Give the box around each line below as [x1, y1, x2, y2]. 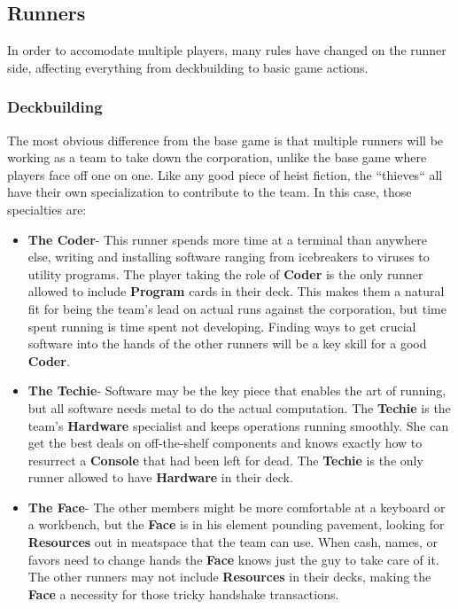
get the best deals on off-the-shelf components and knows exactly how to [27, 433, 423, 452]
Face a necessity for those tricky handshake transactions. [27, 584, 339, 603]
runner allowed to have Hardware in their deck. [27, 468, 293, 487]
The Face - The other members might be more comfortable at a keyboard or [27, 497, 446, 516]
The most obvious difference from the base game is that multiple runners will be [7, 130, 444, 149]
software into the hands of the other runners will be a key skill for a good [27, 334, 427, 353]
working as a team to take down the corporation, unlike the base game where [7, 148, 427, 167]
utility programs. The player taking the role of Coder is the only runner [27, 264, 423, 283]
